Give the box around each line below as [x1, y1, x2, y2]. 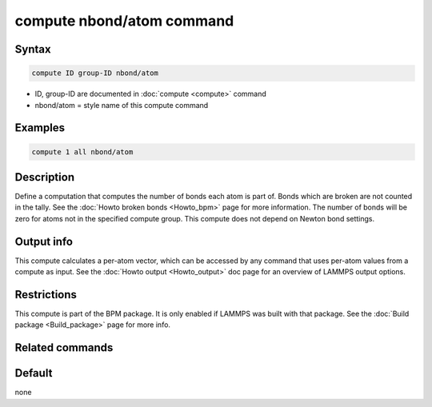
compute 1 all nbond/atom [31, 147, 134, 156]
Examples [14, 121, 66, 135]
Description [14, 170, 75, 184]
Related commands [14, 341, 114, 355]
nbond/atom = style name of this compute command [34, 100, 209, 110]
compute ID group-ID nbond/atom [31, 69, 159, 78]
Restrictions [14, 288, 78, 301]
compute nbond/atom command [14, 12, 234, 30]
